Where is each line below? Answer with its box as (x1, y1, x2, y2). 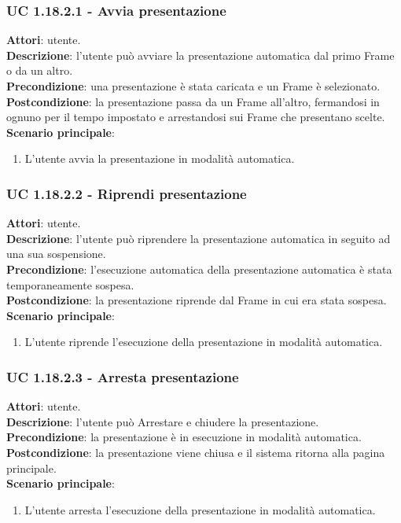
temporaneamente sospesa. (6, 276, 134, 293)
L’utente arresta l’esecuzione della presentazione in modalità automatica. (24, 501, 376, 517)
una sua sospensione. (6, 245, 106, 262)
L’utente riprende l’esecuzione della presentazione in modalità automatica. (24, 333, 383, 350)
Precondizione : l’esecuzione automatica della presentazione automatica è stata (6, 260, 392, 277)
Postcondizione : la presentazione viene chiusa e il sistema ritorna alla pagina (6, 444, 385, 460)
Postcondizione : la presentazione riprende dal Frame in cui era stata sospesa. (6, 292, 387, 308)
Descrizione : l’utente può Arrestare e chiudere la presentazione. (6, 413, 319, 429)
